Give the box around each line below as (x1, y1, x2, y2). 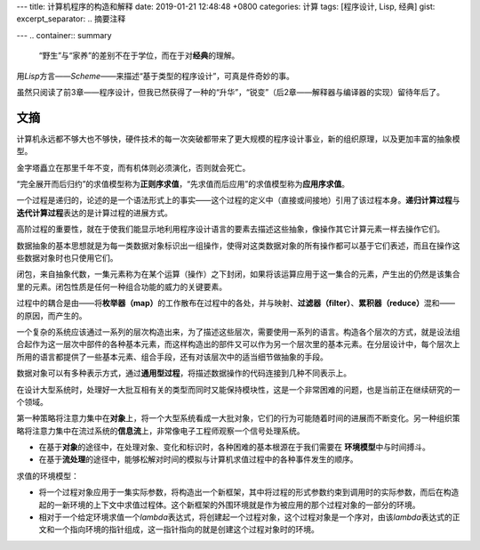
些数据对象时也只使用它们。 (16, 252, 118, 263)
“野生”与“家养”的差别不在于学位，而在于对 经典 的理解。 (38, 50, 240, 61)
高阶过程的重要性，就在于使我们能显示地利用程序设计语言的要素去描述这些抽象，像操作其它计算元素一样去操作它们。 (16, 223, 444, 235)
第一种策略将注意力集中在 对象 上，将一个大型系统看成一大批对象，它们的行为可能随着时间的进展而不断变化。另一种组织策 (16, 413, 460, 424)
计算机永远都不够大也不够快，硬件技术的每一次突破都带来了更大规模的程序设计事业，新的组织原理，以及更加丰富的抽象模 (16, 133, 460, 144)
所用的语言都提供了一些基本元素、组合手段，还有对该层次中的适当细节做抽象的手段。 (16, 352, 328, 362)
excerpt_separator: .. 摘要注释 (16, 13, 126, 24)
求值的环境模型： (16, 470, 79, 481)
